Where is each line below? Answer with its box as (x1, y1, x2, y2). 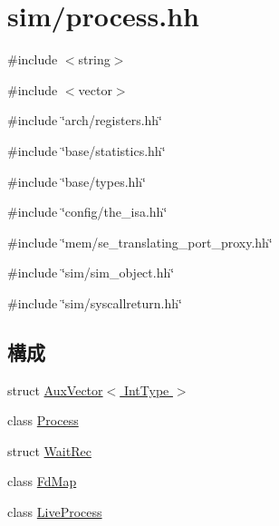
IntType (123, 380, 169, 399)
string (78, 50, 111, 69)
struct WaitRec (7, 441, 91, 460)
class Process (7, 411, 79, 430)
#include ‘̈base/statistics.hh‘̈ (7, 141, 166, 160)
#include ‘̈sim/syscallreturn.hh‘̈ (7, 293, 182, 312)
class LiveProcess (7, 502, 102, 521)
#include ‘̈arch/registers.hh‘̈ (7, 111, 163, 130)
